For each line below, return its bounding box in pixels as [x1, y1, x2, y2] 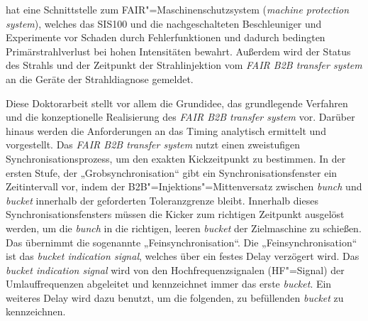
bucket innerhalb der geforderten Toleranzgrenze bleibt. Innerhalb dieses [6, 192, 318, 207]
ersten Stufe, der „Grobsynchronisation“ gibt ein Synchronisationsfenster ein [6, 165, 338, 180]
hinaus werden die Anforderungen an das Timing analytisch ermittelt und [6, 123, 326, 138]
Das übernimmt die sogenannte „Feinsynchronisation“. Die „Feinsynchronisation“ [6, 234, 357, 249]
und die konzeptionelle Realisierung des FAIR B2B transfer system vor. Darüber [6, 109, 355, 124]
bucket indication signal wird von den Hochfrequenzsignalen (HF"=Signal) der [6, 262, 345, 277]
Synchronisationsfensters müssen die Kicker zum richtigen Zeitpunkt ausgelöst [6, 207, 345, 222]
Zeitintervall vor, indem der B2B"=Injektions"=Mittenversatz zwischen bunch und [6, 179, 362, 194]
